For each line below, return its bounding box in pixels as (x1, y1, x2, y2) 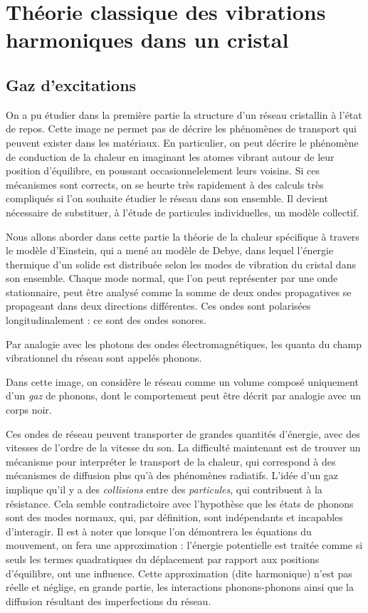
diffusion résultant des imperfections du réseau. (6, 593, 211, 608)
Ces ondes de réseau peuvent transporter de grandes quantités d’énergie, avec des (6, 426, 360, 441)
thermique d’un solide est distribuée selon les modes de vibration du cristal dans (6, 256, 356, 271)
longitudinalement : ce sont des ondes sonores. (6, 313, 206, 328)
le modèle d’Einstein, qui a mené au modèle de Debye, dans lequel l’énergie (6, 243, 334, 258)
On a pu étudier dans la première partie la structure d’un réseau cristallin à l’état (6, 107, 362, 122)
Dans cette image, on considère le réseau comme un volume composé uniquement (6, 374, 359, 389)
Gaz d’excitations (6, 73, 137, 95)
